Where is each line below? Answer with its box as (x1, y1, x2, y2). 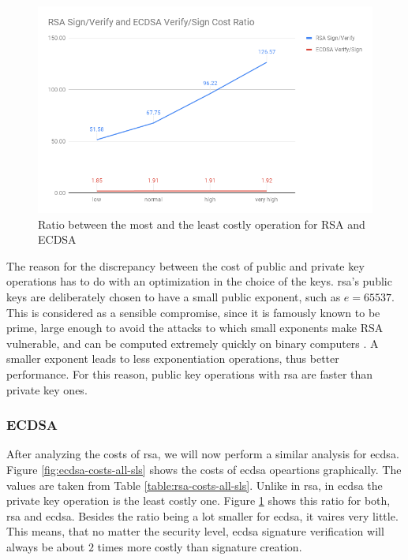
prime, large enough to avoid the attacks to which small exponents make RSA (6, 319, 384, 336)
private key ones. (6, 381, 88, 398)
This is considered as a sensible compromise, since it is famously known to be (6, 304, 380, 320)
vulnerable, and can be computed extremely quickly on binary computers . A (6, 334, 379, 351)
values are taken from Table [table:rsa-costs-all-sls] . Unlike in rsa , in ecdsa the (6, 476, 383, 493)
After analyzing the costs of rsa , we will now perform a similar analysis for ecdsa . (6, 446, 399, 462)
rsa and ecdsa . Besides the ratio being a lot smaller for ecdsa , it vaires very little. (6, 507, 399, 524)
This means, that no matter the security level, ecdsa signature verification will (6, 523, 384, 539)
